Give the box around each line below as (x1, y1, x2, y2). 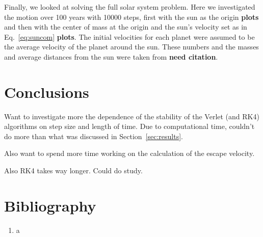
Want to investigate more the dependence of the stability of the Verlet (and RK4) (4, 111, 259, 121)
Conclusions (4, 81, 89, 102)
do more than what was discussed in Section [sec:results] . (4, 130, 183, 141)
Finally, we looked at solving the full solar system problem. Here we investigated (4, 2, 255, 12)
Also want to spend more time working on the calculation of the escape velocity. (4, 148, 255, 159)
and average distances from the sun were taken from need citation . (4, 51, 218, 62)
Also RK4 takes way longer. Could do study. (4, 165, 143, 176)
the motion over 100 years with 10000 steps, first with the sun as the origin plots (4, 11, 259, 22)
